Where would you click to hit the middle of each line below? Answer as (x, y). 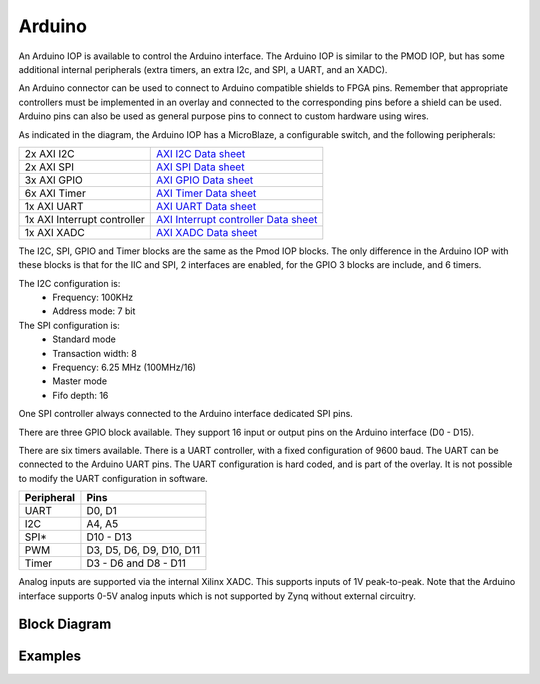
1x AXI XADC (54, 232)
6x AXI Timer (55, 193)
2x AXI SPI (49, 167)
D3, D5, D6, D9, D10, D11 (143, 550)
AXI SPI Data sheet (200, 167)
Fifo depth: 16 (80, 395)
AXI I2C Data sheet (201, 153)
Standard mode (84, 339)
